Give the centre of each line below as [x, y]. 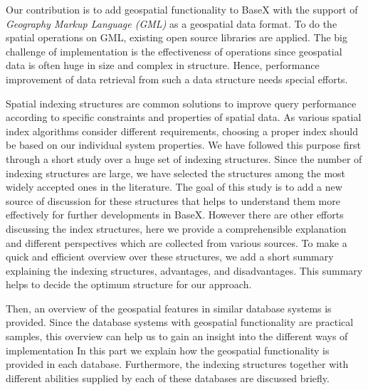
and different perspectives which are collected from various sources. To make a [177, 242]
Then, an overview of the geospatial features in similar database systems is [169, 308]
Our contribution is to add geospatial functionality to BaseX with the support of [182, 9]
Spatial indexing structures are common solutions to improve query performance [181, 103]
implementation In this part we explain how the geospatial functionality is [168, 350]
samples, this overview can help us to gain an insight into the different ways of [177, 336]
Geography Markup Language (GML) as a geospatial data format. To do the [172, 23]
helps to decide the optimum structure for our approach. [129, 284]
